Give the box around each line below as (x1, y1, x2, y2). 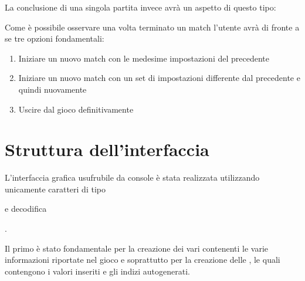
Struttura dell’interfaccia (5, 137, 209, 161)
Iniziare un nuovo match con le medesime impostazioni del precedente (18, 52, 269, 64)
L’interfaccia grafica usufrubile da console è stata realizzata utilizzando (5, 171, 260, 184)
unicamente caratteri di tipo (5, 182, 106, 195)
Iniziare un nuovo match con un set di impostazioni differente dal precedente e (18, 72, 300, 84)
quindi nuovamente (18, 83, 87, 95)
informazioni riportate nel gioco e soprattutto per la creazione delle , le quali (5, 253, 280, 266)
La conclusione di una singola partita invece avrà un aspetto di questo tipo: (5, 1, 276, 13)
